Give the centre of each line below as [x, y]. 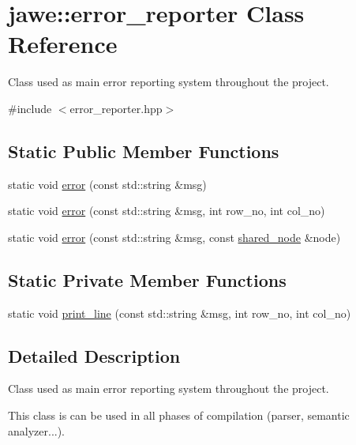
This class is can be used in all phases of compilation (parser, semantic [179, 415]
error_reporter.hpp [116, 108]
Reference [63, 44]
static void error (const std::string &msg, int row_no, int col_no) [167, 211]
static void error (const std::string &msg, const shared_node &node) [174, 237]
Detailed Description [94, 355]
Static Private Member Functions [147, 279]
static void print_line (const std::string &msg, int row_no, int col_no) [180, 313]
